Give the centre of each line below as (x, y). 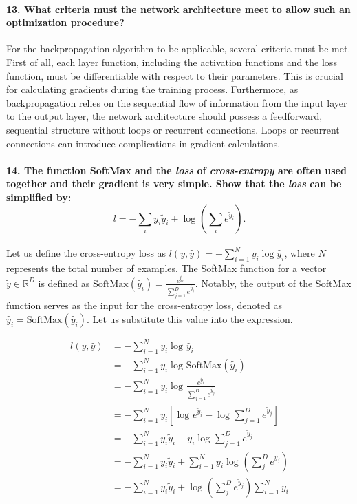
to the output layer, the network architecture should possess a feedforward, (164, 116)
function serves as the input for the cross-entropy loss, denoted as (144, 305)
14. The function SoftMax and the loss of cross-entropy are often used (176, 170)
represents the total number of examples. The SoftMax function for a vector (166, 267)
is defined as (64, 283)
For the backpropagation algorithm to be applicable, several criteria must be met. (178, 49)
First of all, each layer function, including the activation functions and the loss (172, 62)
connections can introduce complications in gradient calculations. (143, 143)
